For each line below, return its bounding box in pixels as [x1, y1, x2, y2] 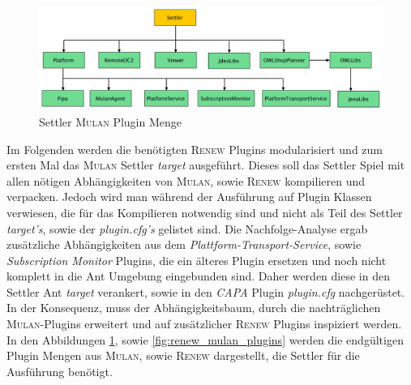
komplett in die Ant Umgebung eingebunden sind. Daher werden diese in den [6, 267, 390, 284]
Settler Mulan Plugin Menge [39, 113, 182, 130]
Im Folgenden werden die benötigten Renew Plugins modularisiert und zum [6, 140, 383, 157]
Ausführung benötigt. [6, 362, 113, 379]
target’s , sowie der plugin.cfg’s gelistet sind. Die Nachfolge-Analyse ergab [6, 220, 368, 237]
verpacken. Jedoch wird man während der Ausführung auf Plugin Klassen [6, 188, 372, 205]
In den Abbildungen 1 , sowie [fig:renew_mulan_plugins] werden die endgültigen [6, 331, 404, 348]
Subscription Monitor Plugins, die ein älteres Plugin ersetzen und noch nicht [6, 251, 387, 268]
